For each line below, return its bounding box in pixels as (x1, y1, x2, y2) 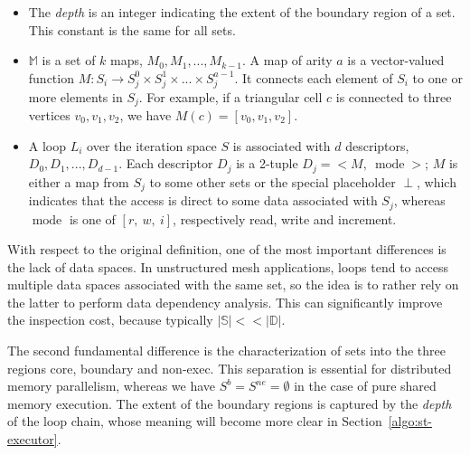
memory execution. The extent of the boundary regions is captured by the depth (7, 393, 452, 412)
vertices (28, 105, 70, 124)
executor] (7, 430, 58, 449)
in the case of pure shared (294, 376, 437, 395)
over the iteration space (87, 136, 217, 155)
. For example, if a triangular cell (138, 87, 323, 106)
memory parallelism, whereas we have (7, 376, 216, 395)
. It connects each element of (234, 68, 393, 87)
